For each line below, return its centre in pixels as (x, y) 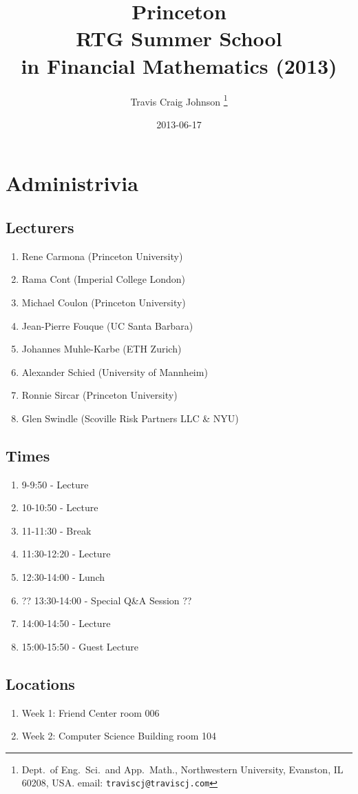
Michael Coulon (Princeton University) (104, 302)
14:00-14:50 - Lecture (66, 623)
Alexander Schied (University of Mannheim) (115, 371)
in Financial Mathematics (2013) (179, 65)
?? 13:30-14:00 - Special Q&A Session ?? (107, 600)
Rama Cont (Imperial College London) (104, 279)
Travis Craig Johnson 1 (179, 100)
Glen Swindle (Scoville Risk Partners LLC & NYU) (130, 418)
